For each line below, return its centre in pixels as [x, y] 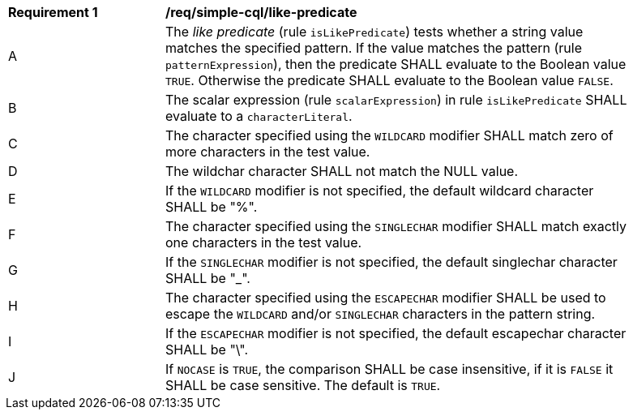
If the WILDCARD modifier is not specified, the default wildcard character [380, 191]
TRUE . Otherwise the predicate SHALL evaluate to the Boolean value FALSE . [389, 80]
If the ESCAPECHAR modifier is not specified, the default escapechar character [396, 333]
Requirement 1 [53, 12]
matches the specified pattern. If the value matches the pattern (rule [374, 48]
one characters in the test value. [264, 242]
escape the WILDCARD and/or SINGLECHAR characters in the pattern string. [381, 314]
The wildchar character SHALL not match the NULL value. [342, 171]
